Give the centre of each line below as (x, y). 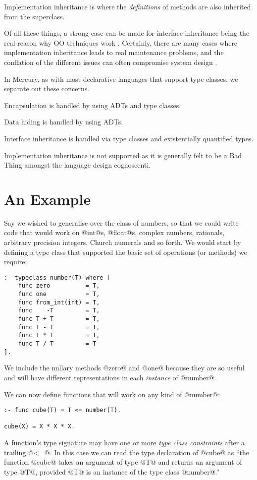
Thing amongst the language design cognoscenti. (77, 165)
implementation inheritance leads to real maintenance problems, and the (114, 52)
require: (16, 262)
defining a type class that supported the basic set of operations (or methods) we (126, 252)
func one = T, (59, 294)
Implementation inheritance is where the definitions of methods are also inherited (128, 6)
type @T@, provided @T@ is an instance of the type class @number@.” (112, 471)
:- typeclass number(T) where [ (57, 277)
